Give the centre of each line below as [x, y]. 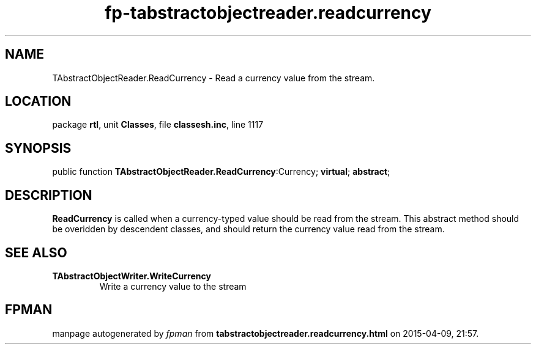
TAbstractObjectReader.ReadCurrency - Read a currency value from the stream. [214, 78]
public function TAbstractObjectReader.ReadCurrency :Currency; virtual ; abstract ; [221, 172]
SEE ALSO [36, 252]
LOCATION [38, 101]
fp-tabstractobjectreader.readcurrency [268, 13]
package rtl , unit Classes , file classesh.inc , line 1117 [158, 125]
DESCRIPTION [49, 195]
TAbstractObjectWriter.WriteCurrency [132, 276]
